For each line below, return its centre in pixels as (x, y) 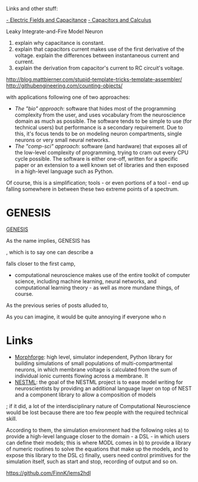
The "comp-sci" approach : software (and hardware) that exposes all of (101, 146)
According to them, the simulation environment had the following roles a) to (98, 430)
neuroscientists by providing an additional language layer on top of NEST (103, 388)
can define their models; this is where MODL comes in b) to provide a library (99, 442)
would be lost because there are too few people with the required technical (97, 412)
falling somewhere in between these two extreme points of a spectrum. (93, 189)
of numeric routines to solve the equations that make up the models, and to (97, 449)
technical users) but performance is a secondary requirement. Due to (99, 127)
